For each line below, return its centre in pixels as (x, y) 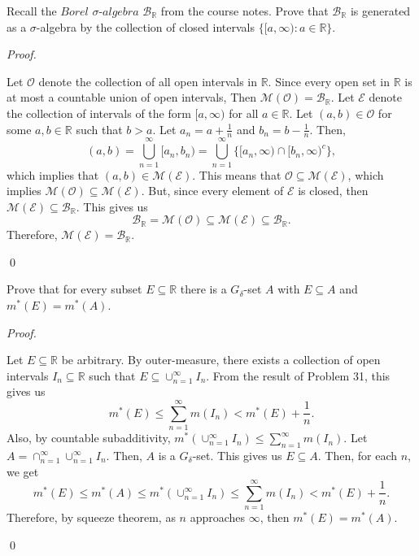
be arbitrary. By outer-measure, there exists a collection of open (221, 360)
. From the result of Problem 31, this (298, 375)
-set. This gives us (237, 455)
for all (244, 113)
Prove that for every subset (74, 289)
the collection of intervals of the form (99, 113)
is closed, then (333, 191)
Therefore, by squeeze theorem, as (91, 517)
